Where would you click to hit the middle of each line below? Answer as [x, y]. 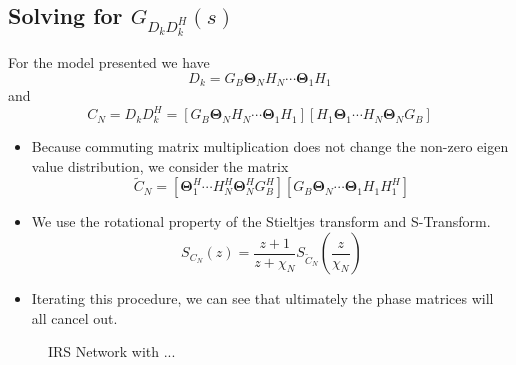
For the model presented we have [109, 61]
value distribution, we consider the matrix [160, 165]
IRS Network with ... [112, 351]
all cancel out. [74, 317]
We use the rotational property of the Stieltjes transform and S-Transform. [261, 221]
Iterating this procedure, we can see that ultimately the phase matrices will [262, 298]
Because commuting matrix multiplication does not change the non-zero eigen [270, 146]
